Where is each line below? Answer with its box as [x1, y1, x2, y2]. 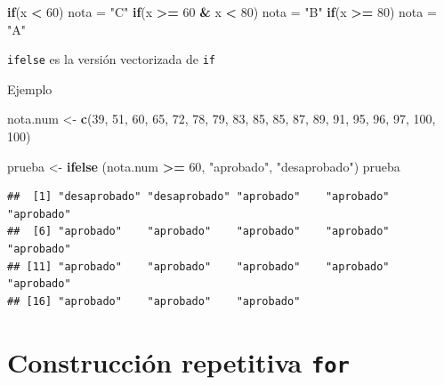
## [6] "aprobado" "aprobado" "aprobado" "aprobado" [7, 225, 390, 238]
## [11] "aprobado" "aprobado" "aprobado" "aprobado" [7, 260, 390, 273]
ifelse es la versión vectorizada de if [7, 50, 216, 68]
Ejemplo [7, 79, 52, 98]
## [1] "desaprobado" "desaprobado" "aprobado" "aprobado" [7, 190, 390, 204]
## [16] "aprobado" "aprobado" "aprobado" [7, 294, 301, 308]
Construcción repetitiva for [7, 343, 350, 380]
